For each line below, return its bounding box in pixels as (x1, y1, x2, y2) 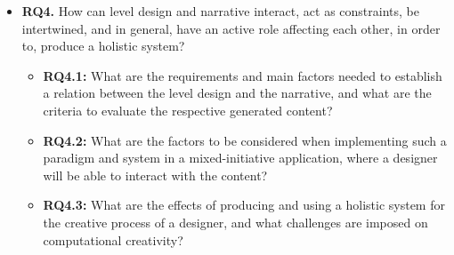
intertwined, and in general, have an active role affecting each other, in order (21, 19, 441, 37)
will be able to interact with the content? (43, 165, 268, 184)
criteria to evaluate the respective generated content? (43, 100, 333, 119)
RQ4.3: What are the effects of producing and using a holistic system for (43, 195, 445, 214)
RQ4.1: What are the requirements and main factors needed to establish (43, 66, 442, 84)
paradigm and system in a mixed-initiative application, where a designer (43, 148, 438, 167)
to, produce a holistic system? (21, 36, 185, 55)
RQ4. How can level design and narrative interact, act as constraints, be (21, 2, 419, 20)
